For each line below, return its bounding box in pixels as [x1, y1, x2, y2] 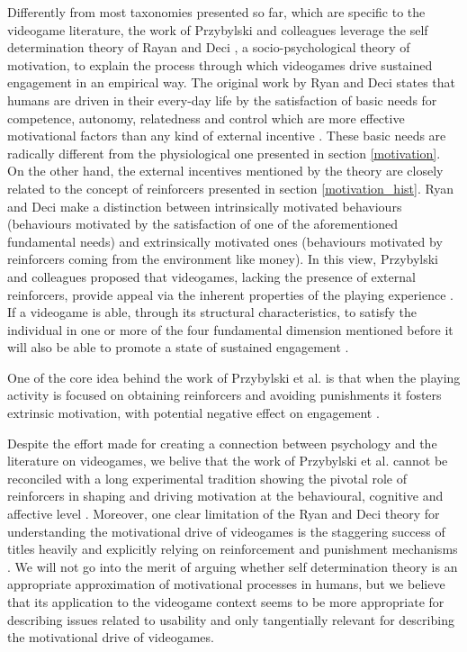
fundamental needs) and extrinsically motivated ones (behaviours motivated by [7, 231, 443, 250]
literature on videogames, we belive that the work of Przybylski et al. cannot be [7, 451, 448, 470]
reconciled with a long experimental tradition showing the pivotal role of [7, 468, 407, 487]
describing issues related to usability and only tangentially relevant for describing [7, 610, 454, 629]
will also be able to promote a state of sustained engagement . [7, 338, 349, 357]
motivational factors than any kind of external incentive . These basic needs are [7, 126, 446, 145]
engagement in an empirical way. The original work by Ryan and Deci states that [7, 73, 456, 92]
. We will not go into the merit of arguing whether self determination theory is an [7, 557, 458, 575]
